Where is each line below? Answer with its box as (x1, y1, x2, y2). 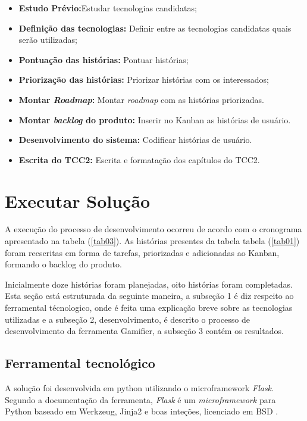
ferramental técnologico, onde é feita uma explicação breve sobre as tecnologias (5, 301, 293, 314)
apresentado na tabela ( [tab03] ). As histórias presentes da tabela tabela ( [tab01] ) (5, 235, 300, 247)
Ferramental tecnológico (5, 354, 155, 372)
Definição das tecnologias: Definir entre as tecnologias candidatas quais (18, 21, 292, 34)
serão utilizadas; (18, 33, 77, 46)
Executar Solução (5, 188, 151, 213)
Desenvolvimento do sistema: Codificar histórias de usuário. (18, 133, 252, 146)
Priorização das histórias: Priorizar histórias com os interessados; (18, 73, 269, 86)
